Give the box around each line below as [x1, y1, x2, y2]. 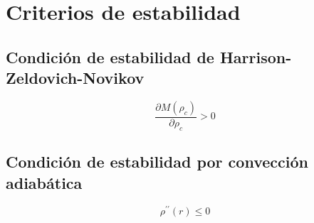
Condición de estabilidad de [6, 45, 214, 67]
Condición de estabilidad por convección [6, 151, 308, 173]
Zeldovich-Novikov [6, 67, 145, 89]
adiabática [6, 171, 83, 193]
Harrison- [219, 45, 292, 67]
